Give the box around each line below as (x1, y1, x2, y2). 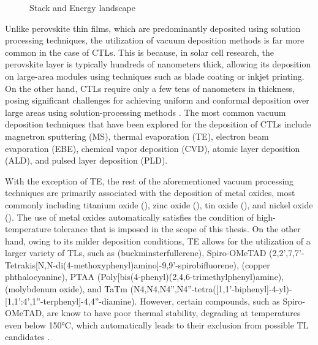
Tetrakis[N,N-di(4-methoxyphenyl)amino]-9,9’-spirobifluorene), (5, 258, 239, 271)
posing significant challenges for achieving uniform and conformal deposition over (5, 94, 309, 107)
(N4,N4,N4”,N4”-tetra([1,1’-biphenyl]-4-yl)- (130, 282, 292, 295)
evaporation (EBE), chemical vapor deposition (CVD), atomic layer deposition (5, 142, 300, 154)
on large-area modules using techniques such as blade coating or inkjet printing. (5, 69, 305, 82)
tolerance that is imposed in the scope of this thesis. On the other (53, 222, 301, 235)
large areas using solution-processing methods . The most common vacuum (5, 105, 286, 118)
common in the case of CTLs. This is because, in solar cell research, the (5, 45, 274, 58)
